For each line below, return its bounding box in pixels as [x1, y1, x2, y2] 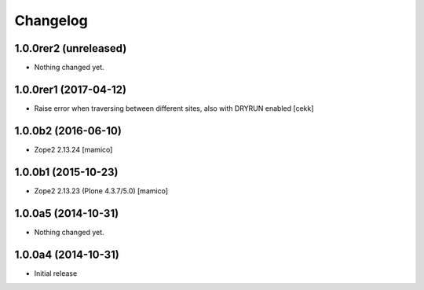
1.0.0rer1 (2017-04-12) [14, 83, 127, 96]
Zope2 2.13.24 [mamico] [34, 145, 113, 154]
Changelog [14, 12, 88, 29]
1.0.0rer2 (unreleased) [14, 42, 127, 55]
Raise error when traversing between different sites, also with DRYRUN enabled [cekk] [34, 103, 314, 113]
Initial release [34, 268, 78, 278]
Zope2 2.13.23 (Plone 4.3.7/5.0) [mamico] [34, 185, 169, 196]
